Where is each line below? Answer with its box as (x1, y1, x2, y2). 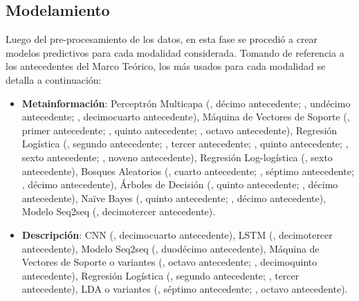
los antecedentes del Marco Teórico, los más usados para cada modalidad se (6, 59, 326, 73)
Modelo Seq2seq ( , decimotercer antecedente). (21, 204, 216, 219)
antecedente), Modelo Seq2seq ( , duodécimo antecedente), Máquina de (21, 241, 320, 255)
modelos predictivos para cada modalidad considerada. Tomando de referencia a (6, 45, 344, 60)
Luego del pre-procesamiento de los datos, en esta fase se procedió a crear (6, 32, 318, 46)
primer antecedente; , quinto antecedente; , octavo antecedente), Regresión (21, 122, 338, 137)
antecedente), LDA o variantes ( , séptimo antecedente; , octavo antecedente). (21, 282, 348, 296)
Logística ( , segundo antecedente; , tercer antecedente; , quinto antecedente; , (21, 136, 349, 151)
